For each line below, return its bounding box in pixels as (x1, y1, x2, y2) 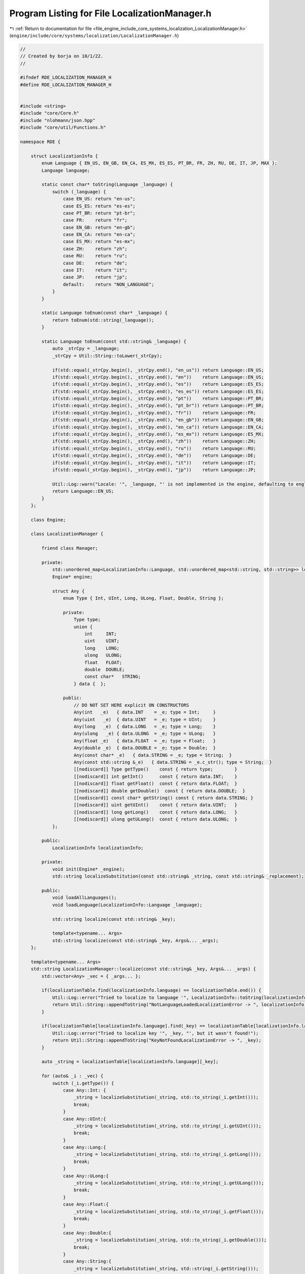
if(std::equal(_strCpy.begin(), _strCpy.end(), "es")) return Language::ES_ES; (52, 381, 264, 387)
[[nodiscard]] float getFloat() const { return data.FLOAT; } (74, 781, 237, 787)
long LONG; (84, 645, 119, 651)
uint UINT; (84, 638, 119, 644)
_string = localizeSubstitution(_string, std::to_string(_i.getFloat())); (74, 1208, 264, 1214)
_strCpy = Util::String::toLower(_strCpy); (52, 353, 163, 359)
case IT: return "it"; (63, 268, 128, 273)
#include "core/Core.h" (20, 110, 80, 116)
